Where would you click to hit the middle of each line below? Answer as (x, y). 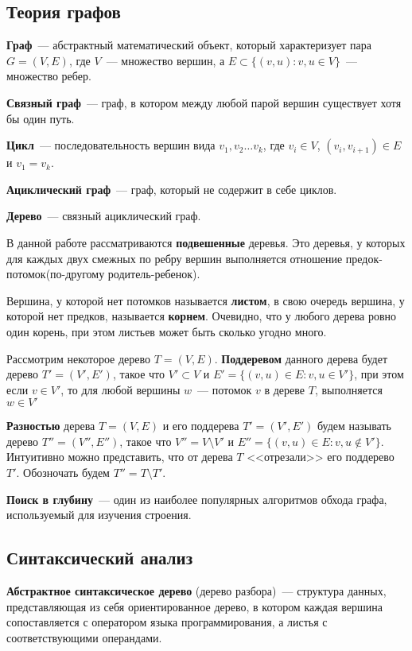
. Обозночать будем (63, 473)
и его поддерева (201, 426)
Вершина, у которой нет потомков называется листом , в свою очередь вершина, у (206, 300)
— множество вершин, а (165, 60)
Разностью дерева (51, 426)
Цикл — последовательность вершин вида (111, 145)
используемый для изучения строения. (99, 515)
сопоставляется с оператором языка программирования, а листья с (167, 622)
